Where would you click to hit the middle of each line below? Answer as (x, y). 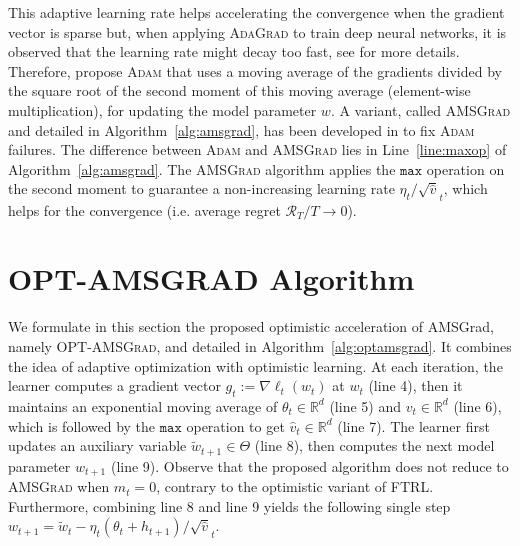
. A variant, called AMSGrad (420, 109)
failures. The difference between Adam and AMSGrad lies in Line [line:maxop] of (257, 149)
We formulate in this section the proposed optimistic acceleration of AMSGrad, (251, 326)
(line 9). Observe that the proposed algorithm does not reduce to (309, 465)
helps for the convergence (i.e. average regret (144, 209)
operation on (465, 168)
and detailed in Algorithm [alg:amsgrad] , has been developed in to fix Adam (241, 129)
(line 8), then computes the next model (374, 445)
